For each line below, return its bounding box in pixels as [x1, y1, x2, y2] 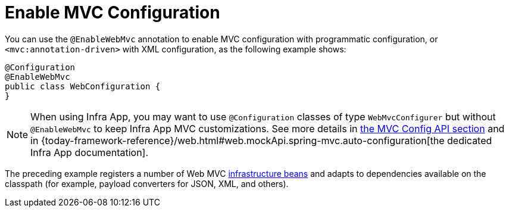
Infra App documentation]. [30, 146, 149, 158]
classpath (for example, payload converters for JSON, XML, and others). [5, 178, 289, 189]
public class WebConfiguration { [5, 81, 161, 91]
